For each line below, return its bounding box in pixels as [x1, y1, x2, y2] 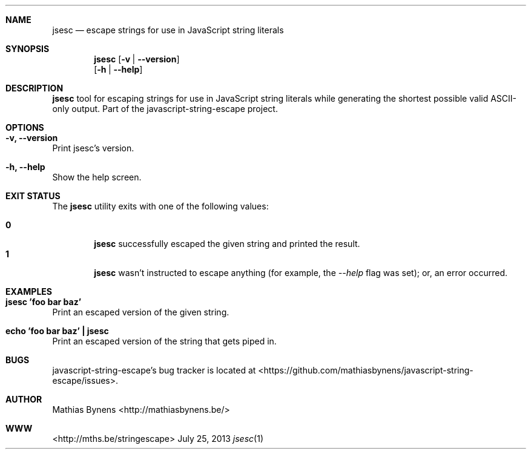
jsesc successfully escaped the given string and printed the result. [94, 239, 360, 249]
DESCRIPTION [5, 83, 64, 93]
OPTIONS [5, 122, 44, 133]
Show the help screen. [52, 172, 142, 182]
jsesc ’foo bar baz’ [5, 297, 82, 307]
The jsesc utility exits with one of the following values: [52, 201, 269, 211]
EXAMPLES [5, 286, 52, 297]
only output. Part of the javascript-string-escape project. [52, 104, 278, 114]
